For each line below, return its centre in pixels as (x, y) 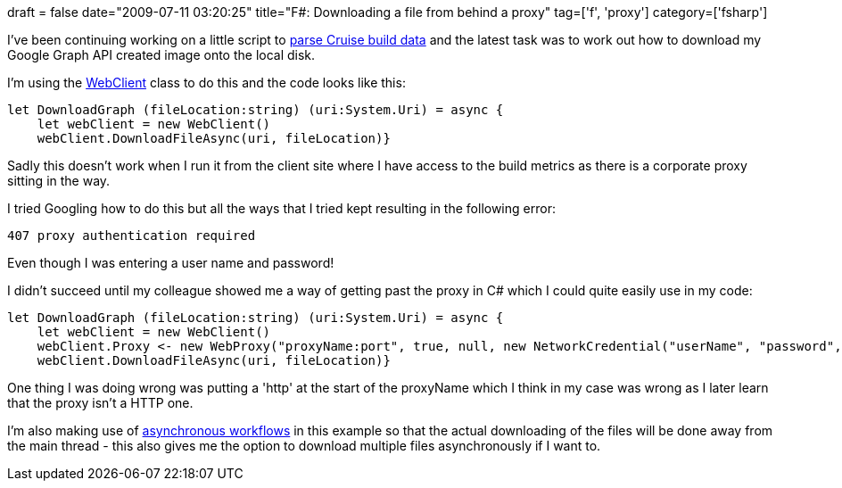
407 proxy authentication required (132, 236)
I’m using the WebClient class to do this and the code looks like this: (206, 83)
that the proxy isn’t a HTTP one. (100, 403)
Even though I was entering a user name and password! (171, 263)
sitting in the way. (59, 181)
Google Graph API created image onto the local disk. (161, 55)
